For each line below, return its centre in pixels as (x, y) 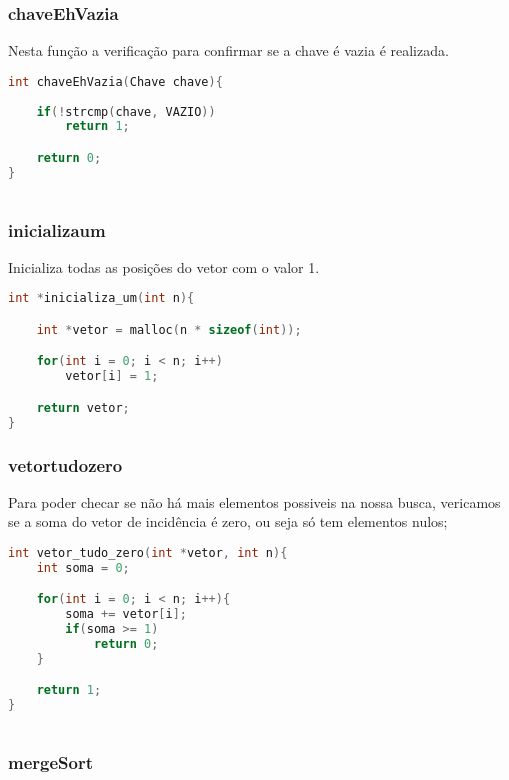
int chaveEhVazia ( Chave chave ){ (115, 81)
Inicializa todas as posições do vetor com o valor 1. (164, 266)
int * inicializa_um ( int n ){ (101, 298)
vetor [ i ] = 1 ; (112, 376)
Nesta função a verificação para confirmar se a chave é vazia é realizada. (228, 50)
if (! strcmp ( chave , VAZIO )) (126, 111)
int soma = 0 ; (83, 567)
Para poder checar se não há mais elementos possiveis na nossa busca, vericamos (254, 501)
